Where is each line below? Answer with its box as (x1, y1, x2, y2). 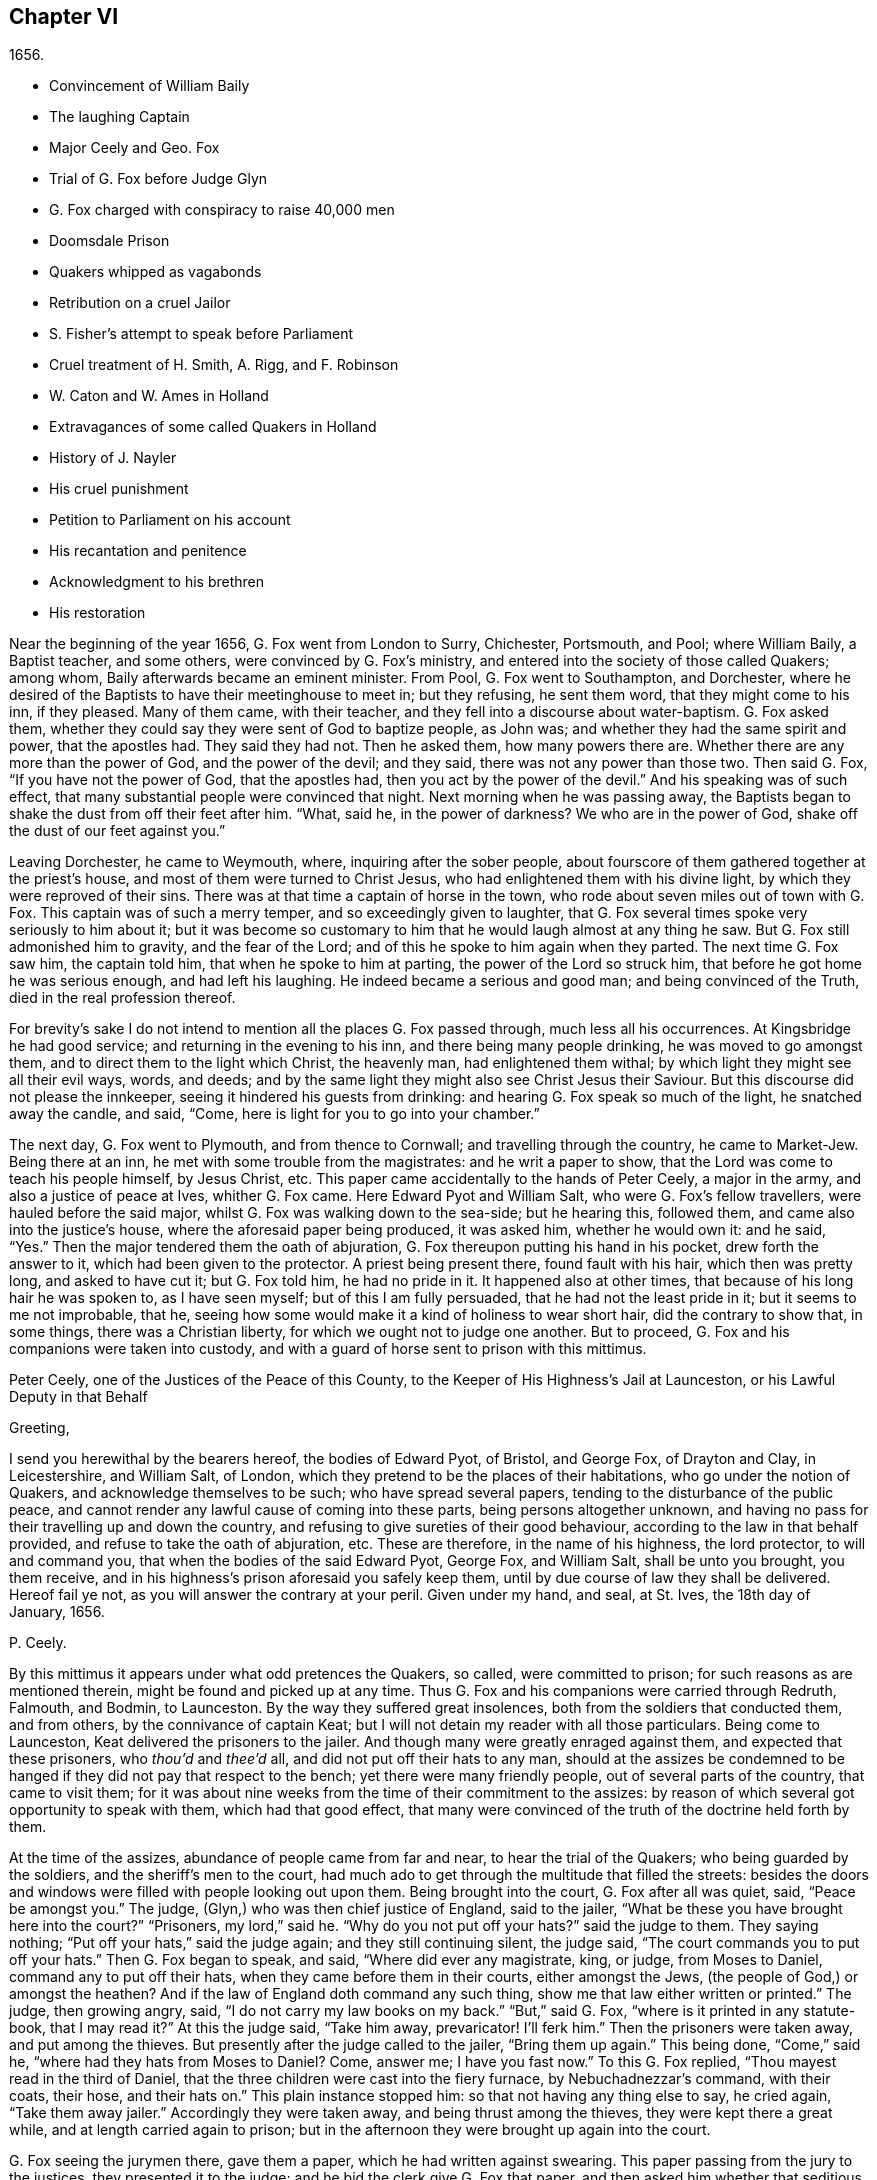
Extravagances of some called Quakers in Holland (49, 418, 377, 436)
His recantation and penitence (49, 542, 247, 560)
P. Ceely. (9, 1634, 67, 1652)
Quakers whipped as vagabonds (49, 263, 262, 281)
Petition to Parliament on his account (49, 511, 291, 529)
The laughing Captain (49, 108, 190, 126)
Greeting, (9, 1419, 70, 1437)
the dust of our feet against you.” (9, 822, 226, 840)
